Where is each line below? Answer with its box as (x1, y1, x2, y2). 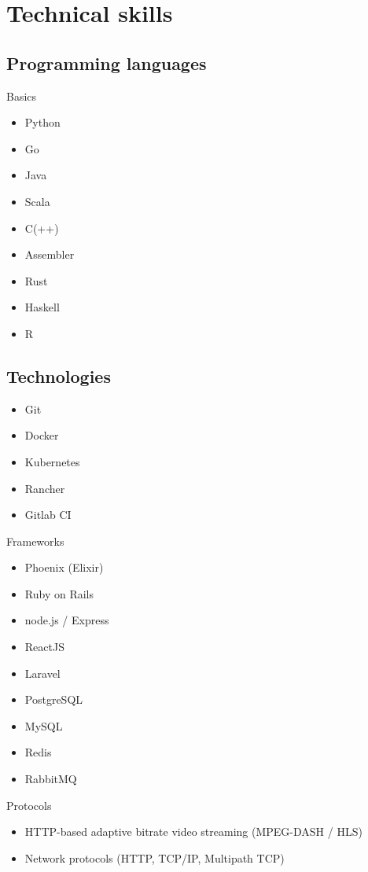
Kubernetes (24, 453, 80, 469)
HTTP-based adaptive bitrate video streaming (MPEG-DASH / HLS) (24, 823, 362, 840)
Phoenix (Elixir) (24, 559, 104, 576)
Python (24, 114, 61, 131)
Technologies (6, 363, 111, 388)
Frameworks (6, 532, 64, 549)
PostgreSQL (24, 691, 83, 708)
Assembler (24, 246, 75, 263)
